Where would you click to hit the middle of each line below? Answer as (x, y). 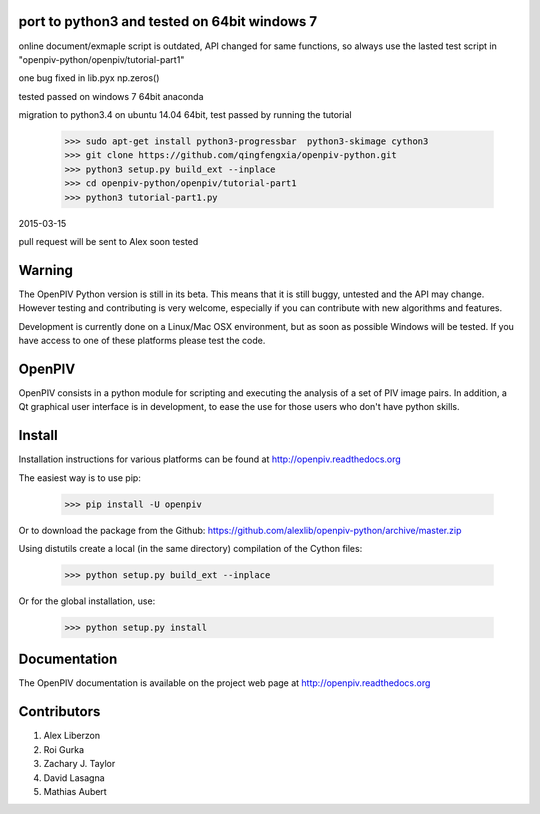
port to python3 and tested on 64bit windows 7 (168, 21)
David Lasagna (74, 777)
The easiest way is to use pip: (80, 477)
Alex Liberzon (71, 736)
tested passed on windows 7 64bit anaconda (111, 96)
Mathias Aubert (75, 791)
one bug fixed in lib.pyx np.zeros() (89, 78)
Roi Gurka (64, 749)
